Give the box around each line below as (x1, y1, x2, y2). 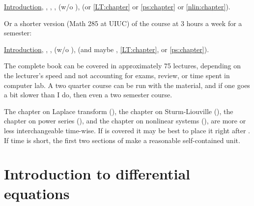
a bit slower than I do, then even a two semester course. (4, 89, 172, 100)
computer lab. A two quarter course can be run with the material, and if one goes (4, 80, 250, 90)
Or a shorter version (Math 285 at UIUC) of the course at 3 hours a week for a (4, 18, 242, 28)
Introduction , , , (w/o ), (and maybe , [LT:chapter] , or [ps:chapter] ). (4, 44, 209, 54)
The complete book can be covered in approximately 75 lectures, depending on (4, 60, 241, 71)
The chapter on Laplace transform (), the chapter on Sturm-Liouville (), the (4, 106, 233, 116)
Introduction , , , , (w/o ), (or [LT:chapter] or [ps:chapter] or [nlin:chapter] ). (4, 1, 230, 11)
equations (4, 183, 70, 203)
